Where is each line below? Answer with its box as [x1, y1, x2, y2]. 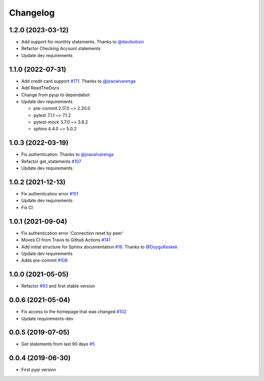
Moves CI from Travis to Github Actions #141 [21, 237, 111, 243]
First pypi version [21, 367, 56, 373]
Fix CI [21, 204, 33, 210]
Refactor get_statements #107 [21, 158, 82, 164]
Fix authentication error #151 [21, 191, 79, 197]
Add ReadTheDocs [21, 85, 60, 91]
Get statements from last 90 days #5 [21, 341, 95, 347]
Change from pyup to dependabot [21, 92, 90, 98]
